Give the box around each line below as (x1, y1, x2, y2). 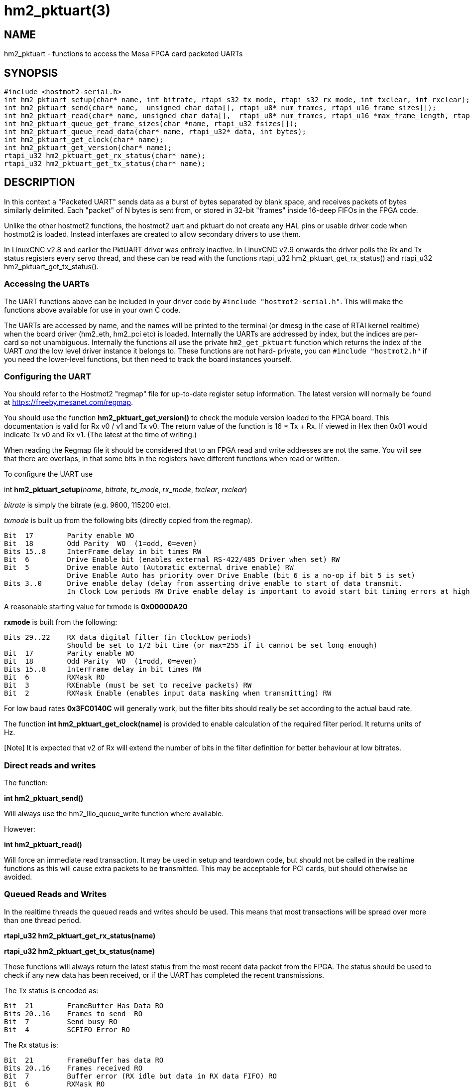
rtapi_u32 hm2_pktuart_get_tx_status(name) (4, 946, 155, 955)
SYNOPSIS (4, 66, 58, 79)
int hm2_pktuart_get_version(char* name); (4, 144, 172, 152)
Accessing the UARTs (4, 279, 90, 289)
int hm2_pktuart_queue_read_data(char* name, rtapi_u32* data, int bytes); (4, 128, 306, 136)
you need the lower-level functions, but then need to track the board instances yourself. (4, 355, 292, 363)
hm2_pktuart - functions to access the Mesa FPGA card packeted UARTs (4, 49, 243, 58)
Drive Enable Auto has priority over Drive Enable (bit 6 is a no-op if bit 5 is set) (67, 571, 416, 580)
